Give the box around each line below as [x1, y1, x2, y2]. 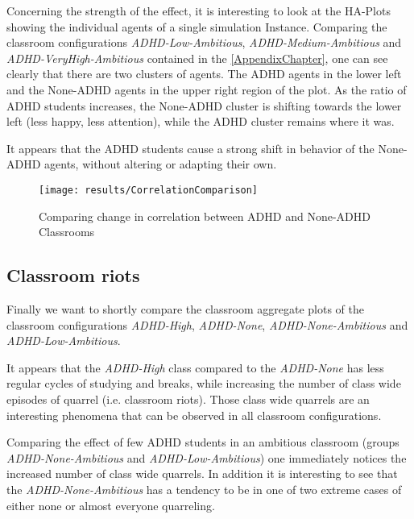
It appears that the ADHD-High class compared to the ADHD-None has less [6, 359, 384, 376]
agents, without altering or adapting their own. [44, 156, 277, 172]
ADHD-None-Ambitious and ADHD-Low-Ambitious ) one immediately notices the [6, 449, 407, 466]
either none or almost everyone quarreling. [6, 496, 215, 513]
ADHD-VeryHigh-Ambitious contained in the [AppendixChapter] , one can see [6, 49, 388, 66]
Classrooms [39, 223, 95, 240]
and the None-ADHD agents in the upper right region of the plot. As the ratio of [6, 81, 407, 98]
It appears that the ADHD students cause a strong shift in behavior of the [6, 139, 375, 156]
